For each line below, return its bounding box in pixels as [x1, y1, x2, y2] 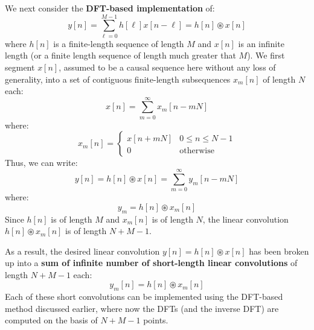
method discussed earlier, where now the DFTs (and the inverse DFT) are [5, 302, 279, 314]
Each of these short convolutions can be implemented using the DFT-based [5, 290, 283, 303]
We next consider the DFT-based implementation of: [5, 2, 215, 14]
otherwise [179, 147, 214, 156]
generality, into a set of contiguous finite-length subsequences [5, 72, 231, 85]
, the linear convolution [202, 212, 289, 225]
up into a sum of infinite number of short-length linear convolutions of [5, 256, 298, 269]
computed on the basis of [5, 314, 98, 326]
